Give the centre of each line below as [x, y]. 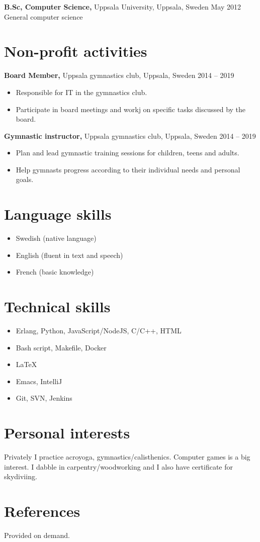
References [42, 511]
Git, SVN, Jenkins [44, 398]
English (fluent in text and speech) [69, 255]
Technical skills [57, 306]
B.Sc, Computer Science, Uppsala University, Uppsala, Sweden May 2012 [122, 7]
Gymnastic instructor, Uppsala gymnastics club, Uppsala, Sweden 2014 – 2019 [130, 135]
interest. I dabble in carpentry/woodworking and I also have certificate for [119, 466]
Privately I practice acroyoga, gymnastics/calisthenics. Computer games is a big [127, 457]
